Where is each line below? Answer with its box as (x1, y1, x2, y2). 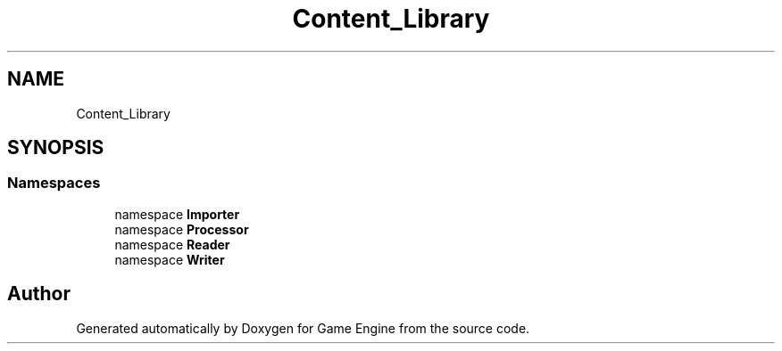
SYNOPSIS (7, 136, 104, 159)
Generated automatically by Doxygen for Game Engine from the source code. (76, 320, 530, 336)
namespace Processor (114, 221, 249, 237)
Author (7, 282, 71, 306)
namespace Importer (114, 206, 240, 222)
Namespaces (7, 174, 101, 192)
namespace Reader (114, 236, 230, 252)
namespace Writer (114, 251, 225, 267)
